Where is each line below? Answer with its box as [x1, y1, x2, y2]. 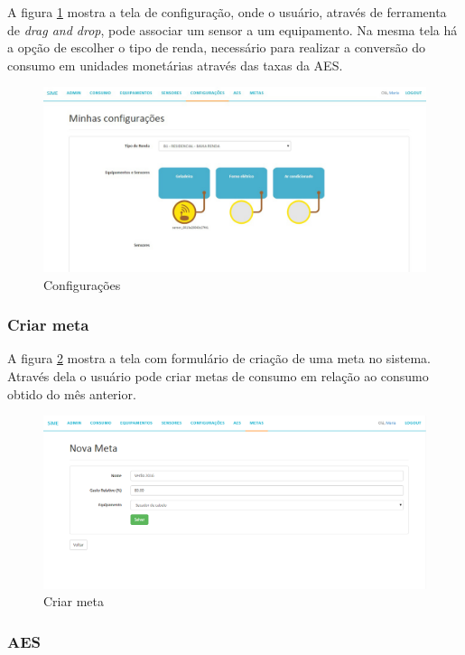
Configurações [43, 275, 121, 294]
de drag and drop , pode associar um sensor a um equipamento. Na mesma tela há [7, 20, 458, 39]
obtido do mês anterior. [7, 384, 136, 403]
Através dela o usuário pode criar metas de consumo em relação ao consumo [7, 366, 429, 385]
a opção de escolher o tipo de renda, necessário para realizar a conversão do [7, 38, 425, 57]
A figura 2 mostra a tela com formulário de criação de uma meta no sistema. [7, 349, 431, 368]
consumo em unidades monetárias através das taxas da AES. [7, 55, 343, 74]
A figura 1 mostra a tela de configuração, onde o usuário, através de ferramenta [7, 3, 447, 21]
